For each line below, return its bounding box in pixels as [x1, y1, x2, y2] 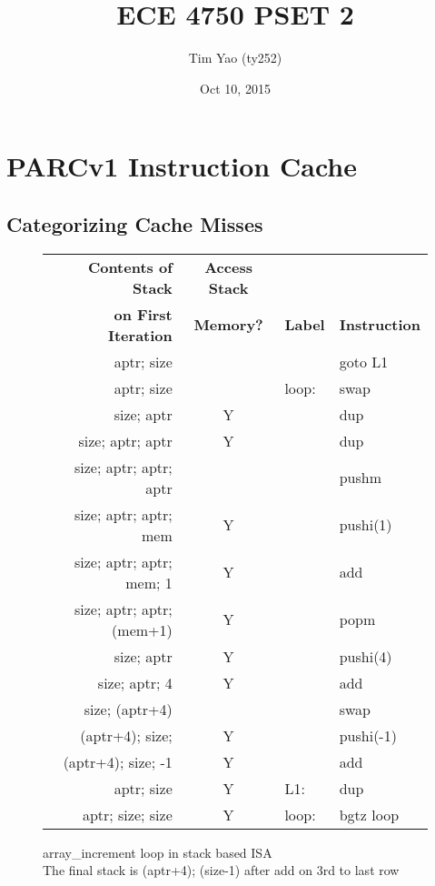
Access [204, 256, 252, 277]
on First [114, 303, 173, 325]
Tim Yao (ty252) [188, 48, 282, 67]
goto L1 [339, 350, 389, 372]
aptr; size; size [82, 803, 173, 825]
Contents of [87, 256, 173, 277]
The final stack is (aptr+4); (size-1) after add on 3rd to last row [43, 861, 400, 880]
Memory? [193, 314, 263, 336]
